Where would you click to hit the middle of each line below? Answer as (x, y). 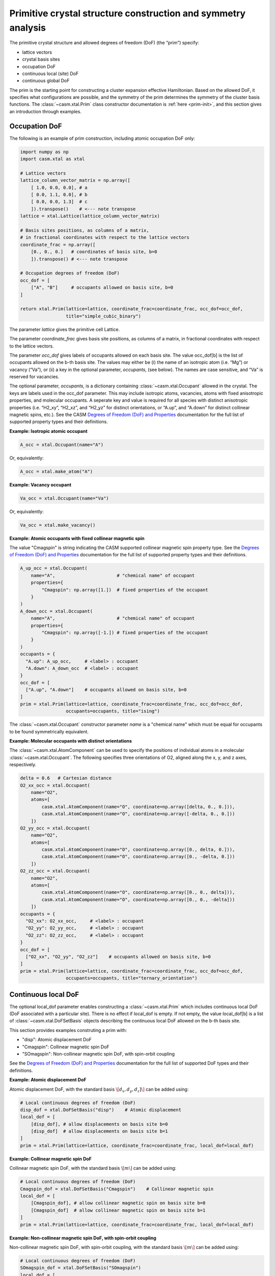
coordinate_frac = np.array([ (58, 244)
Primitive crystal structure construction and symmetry (128, 13)
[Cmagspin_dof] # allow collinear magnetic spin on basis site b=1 (118, 1210)
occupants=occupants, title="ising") (113, 711)
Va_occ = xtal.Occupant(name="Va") (64, 498)
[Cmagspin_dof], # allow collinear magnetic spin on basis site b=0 (118, 1203)
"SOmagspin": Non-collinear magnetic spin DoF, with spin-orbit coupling (99, 1053)
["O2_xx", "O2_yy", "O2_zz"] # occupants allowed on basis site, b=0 (118, 956)
